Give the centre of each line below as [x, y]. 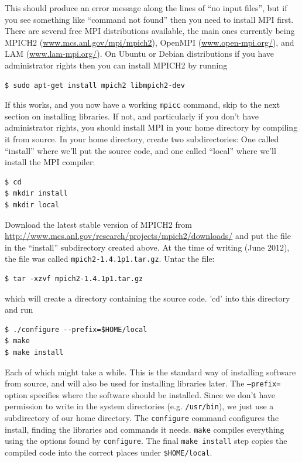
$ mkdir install [36, 194]
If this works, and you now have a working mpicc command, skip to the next [143, 105]
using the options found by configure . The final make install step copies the [146, 441]
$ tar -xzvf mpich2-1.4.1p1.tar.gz [74, 279]
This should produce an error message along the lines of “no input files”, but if [146, 8]
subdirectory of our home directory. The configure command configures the [142, 418]
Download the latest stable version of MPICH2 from [98, 224]
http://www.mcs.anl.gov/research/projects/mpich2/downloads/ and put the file [148, 236]
